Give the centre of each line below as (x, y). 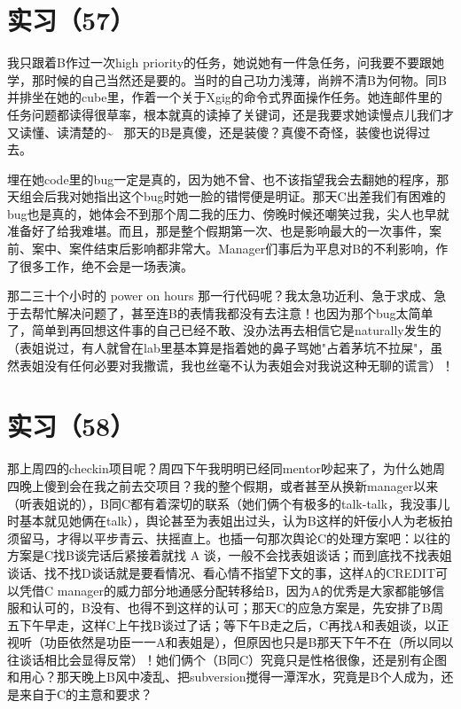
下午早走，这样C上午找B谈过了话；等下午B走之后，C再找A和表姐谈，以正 (234, 624)
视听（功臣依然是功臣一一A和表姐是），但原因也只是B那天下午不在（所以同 (224, 642)
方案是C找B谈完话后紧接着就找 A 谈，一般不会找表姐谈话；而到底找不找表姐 (230, 555)
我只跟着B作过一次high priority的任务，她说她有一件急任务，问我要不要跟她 (226, 62)
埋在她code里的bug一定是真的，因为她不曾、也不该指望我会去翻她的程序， (222, 179)
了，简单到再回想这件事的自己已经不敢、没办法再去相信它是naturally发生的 (224, 330)
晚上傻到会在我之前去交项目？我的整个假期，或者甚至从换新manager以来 (229, 485)
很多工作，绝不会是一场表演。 (106, 265)
